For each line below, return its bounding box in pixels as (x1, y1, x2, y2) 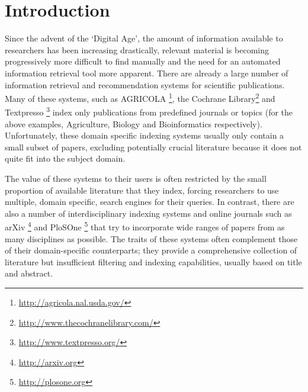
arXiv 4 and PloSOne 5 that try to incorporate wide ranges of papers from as (5, 219, 285, 233)
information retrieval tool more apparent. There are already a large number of (5, 66, 288, 79)
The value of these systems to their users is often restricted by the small (5, 172, 267, 184)
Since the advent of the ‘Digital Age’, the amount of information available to (5, 32, 283, 44)
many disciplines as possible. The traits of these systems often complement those (5, 232, 298, 245)
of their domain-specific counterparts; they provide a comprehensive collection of (5, 244, 297, 256)
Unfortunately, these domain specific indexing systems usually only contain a (5, 129, 284, 142)
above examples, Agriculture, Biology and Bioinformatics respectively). (5, 117, 262, 130)
